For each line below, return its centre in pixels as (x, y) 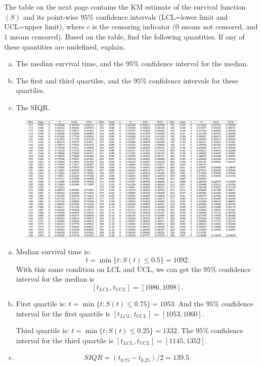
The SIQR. (33, 107)
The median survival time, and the (70, 63)
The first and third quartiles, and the (74, 80)
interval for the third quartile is (65, 340)
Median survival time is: (53, 251)
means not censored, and (220, 27)
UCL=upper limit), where (44, 27)
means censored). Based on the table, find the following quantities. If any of (127, 36)
